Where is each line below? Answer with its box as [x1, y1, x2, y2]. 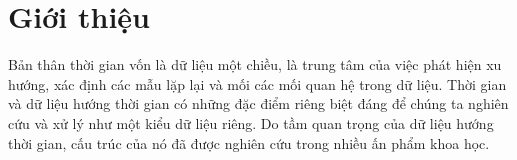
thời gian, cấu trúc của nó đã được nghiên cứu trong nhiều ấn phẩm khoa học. [8, 132, 490, 153]
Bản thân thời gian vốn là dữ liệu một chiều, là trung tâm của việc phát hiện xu [8, 54, 502, 75]
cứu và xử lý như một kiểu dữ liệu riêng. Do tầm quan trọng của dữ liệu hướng [8, 112, 494, 133]
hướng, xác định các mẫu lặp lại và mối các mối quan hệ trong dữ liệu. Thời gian [8, 73, 507, 94]
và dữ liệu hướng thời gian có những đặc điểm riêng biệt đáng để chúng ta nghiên [8, 93, 509, 114]
